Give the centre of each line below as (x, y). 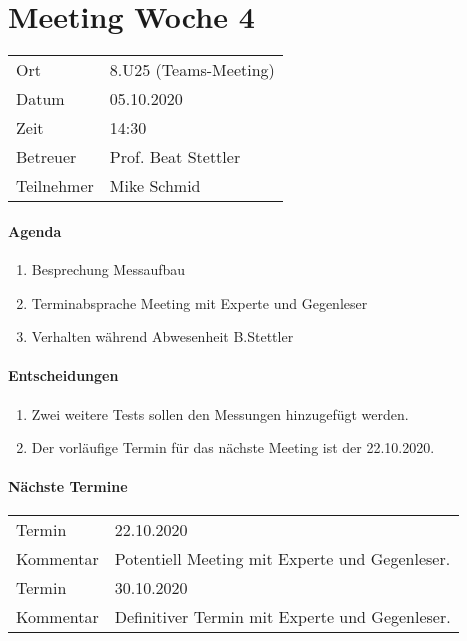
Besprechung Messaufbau (108, 268)
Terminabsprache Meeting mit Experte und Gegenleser (199, 302)
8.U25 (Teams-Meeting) (192, 70)
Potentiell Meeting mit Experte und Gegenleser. (282, 559)
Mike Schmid (155, 186)
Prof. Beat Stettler (175, 157)
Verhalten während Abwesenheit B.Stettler (162, 336)
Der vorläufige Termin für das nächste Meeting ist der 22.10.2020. (233, 447)
